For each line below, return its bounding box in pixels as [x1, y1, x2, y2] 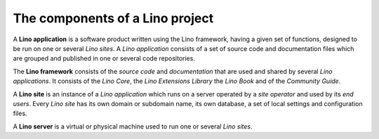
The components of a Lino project [13, 10, 214, 26]
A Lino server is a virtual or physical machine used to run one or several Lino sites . [13, 122, 253, 131]
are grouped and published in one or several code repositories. [13, 54, 196, 63]
